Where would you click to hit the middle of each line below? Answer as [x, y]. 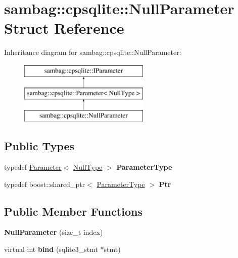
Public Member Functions [73, 211]
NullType [88, 167]
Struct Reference [64, 28]
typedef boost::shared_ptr [45, 184]
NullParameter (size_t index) [54, 232]
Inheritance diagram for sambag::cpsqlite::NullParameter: [93, 52]
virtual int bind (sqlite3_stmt [51, 249]
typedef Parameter [33, 167]
